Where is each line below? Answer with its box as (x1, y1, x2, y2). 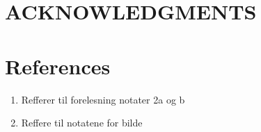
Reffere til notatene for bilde (21, 115, 143, 130)
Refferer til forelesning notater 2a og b (21, 92, 185, 106)
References (5, 51, 111, 80)
